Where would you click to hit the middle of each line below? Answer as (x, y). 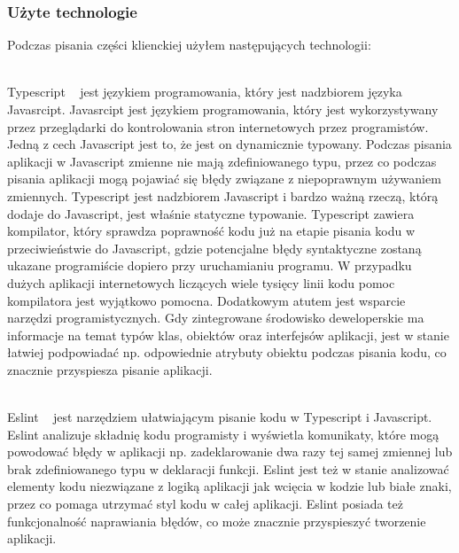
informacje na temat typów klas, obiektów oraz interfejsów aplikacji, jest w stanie (228, 335)
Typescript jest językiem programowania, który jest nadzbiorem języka (205, 92)
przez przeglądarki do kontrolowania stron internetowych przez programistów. (218, 126)
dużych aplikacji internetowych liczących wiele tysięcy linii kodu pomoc (201, 282)
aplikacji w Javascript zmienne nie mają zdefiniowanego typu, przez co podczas (222, 161)
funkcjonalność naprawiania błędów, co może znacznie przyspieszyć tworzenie (217, 521)
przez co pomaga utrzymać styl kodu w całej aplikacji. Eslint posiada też (205, 504)
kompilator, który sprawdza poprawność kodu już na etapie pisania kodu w (211, 231)
